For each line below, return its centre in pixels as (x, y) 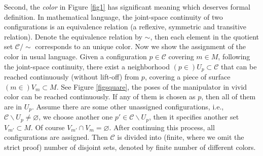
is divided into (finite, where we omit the (181, 137)
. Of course (48, 127)
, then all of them (229, 96)
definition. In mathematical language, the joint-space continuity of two (114, 16)
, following (234, 56)
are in (13, 106)
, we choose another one (76, 117)
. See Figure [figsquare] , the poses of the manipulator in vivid (152, 86)
